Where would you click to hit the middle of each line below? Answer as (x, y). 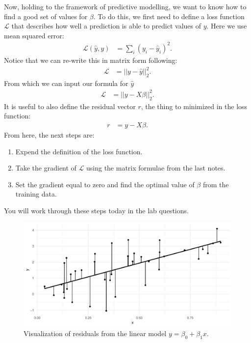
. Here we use (227, 26)
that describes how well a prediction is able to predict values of (106, 26)
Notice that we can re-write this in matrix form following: (91, 60)
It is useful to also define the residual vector (70, 106)
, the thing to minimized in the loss (194, 106)
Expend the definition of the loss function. (79, 151)
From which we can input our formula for (66, 83)
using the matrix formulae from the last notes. (156, 168)
